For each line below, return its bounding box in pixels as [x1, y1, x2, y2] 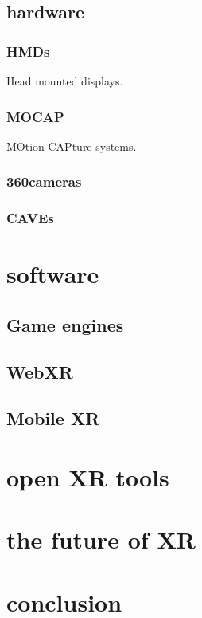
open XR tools [6, 461, 169, 493]
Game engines [6, 312, 124, 337]
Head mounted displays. [6, 73, 123, 89]
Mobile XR [6, 406, 100, 431]
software [6, 258, 99, 290]
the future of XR [6, 523, 196, 556]
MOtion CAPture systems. [6, 137, 137, 154]
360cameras [6, 171, 82, 191]
